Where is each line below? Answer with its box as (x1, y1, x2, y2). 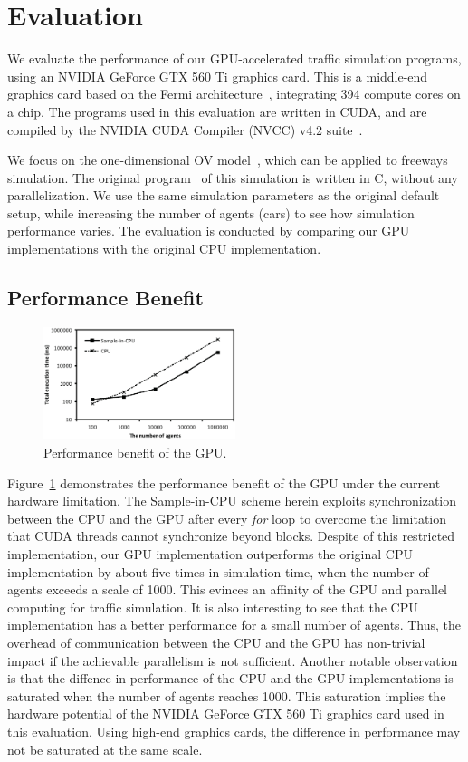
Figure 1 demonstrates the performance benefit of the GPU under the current (7, 473, 441, 492)
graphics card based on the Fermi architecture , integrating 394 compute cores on (7, 84, 461, 103)
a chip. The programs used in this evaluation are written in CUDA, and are (7, 101, 427, 121)
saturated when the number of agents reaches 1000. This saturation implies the (7, 686, 446, 705)
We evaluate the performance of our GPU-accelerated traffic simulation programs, (7, 49, 462, 68)
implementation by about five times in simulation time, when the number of (7, 562, 429, 581)
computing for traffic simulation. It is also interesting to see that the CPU (7, 597, 418, 616)
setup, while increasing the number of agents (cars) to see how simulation (7, 203, 415, 222)
